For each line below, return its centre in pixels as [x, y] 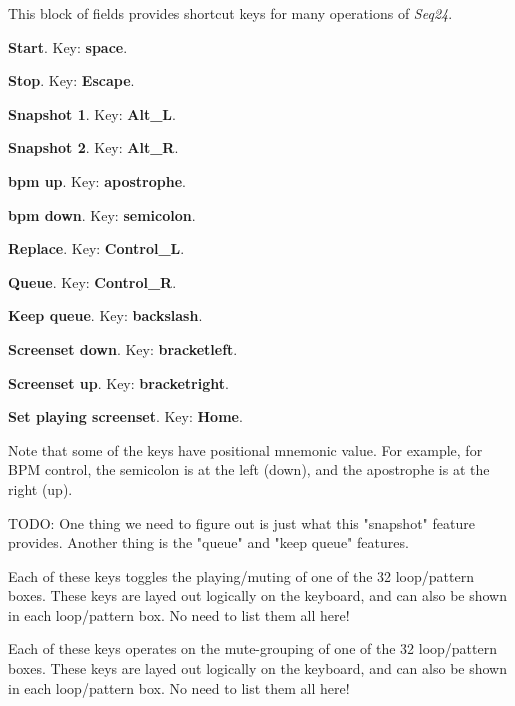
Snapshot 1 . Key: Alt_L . [92, 113]
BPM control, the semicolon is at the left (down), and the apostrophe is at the [249, 469]
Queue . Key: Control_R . [92, 281]
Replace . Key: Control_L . [96, 248]
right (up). [40, 488]
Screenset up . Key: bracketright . [118, 382]
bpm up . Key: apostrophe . [97, 180]
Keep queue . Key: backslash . [105, 315]
